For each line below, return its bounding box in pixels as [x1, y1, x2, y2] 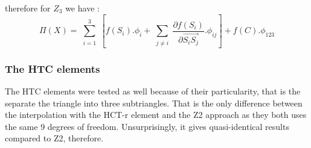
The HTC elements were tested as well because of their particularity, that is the [5, 84, 301, 97]
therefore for [5, 2, 51, 14]
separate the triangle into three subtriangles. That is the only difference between [5, 96, 303, 109]
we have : [65, 2, 100, 14]
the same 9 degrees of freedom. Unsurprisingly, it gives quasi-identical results [5, 120, 289, 132]
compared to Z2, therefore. [5, 132, 104, 144]
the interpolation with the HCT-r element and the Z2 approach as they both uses [5, 108, 307, 121]
